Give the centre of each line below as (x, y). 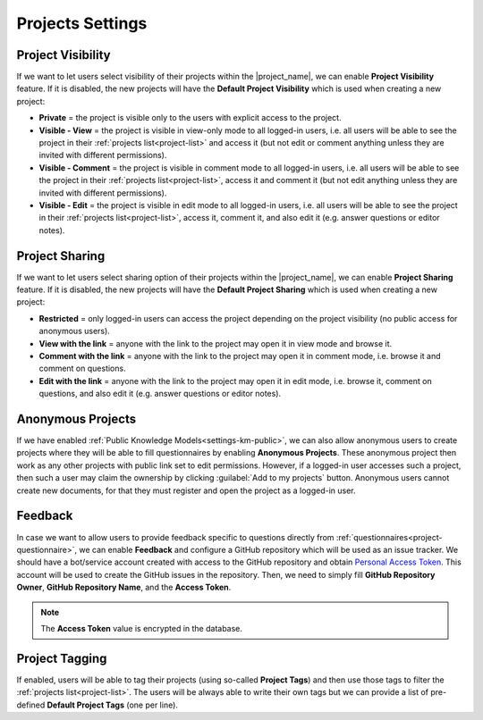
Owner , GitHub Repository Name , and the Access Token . (124, 587)
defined (31, 705)
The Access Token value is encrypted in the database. (142, 628)
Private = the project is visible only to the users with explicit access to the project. (190, 118)
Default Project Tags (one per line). (113, 705)
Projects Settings (82, 23)
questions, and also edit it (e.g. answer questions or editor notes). (160, 394)
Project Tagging (62, 658)
